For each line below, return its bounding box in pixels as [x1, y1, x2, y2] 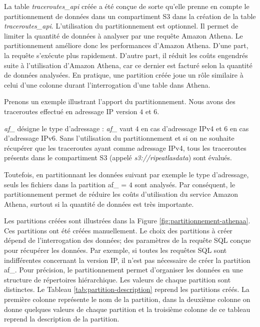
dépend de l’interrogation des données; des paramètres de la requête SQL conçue [4, 235, 251, 245]
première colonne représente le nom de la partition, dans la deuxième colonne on [4, 294, 250, 304]
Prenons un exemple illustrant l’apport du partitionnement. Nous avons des [4, 96, 235, 107]
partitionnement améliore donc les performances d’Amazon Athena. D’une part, [4, 40, 248, 51]
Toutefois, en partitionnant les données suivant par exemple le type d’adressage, [4, 169, 249, 179]
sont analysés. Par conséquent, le [134, 179, 235, 189]
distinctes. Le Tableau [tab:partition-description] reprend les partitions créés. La [4, 284, 249, 294]
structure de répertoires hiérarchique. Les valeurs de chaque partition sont [4, 274, 231, 284]
